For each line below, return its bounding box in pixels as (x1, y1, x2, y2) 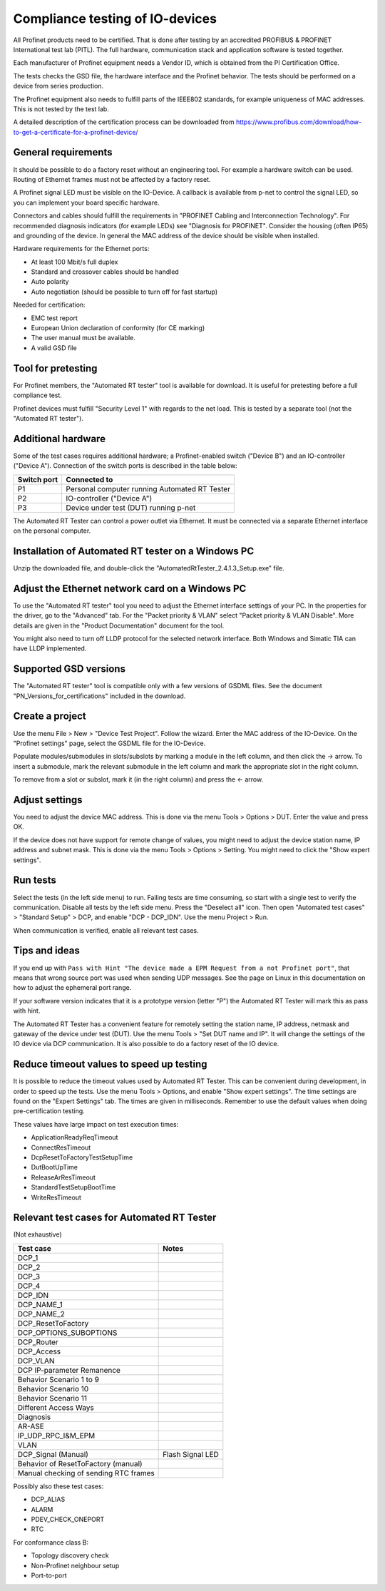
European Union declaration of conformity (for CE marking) (31, 324, 205, 332)
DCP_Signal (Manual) (17, 1449, 89, 1459)
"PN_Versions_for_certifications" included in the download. (13, 692, 186, 700)
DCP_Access (17, 1346, 61, 1356)
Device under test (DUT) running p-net (66, 503, 196, 513)
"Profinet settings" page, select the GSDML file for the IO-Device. (13, 739, 206, 747)
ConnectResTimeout (31, 1143, 91, 1152)
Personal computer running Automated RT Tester (66, 484, 231, 493)
